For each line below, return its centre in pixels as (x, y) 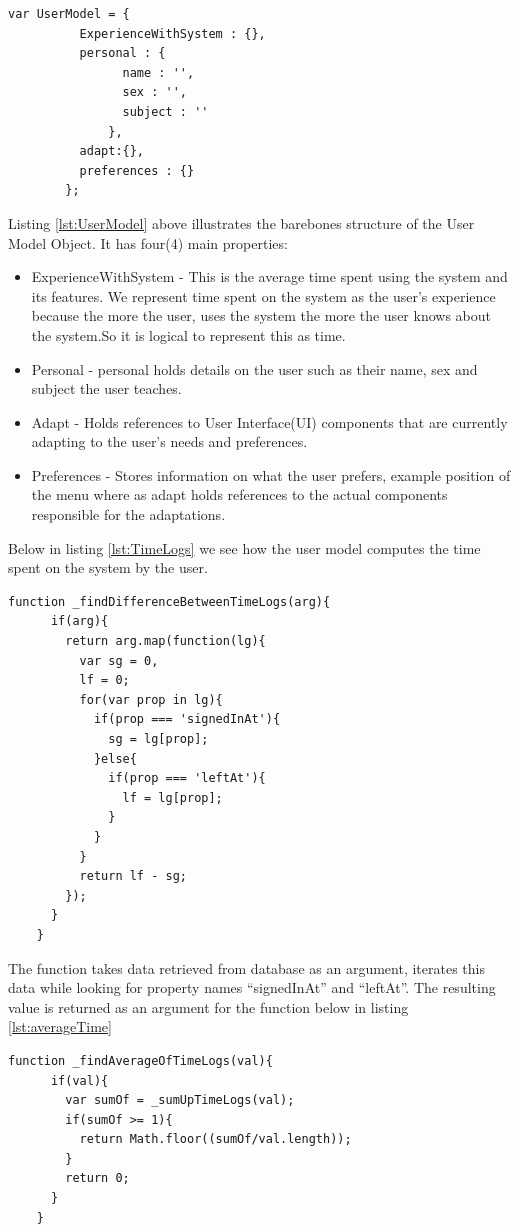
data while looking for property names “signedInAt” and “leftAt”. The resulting (252, 987)
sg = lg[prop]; (158, 739)
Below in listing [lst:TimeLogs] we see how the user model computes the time (244, 547)
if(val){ (79, 1080)
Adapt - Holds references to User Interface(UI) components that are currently (269, 421)
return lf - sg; (133, 876)
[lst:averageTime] (60, 1026)
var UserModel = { (69, 14)
